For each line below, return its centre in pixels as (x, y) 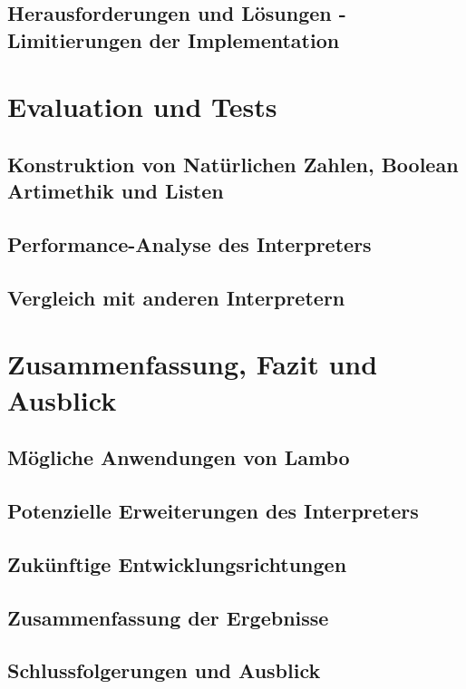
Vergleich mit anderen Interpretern (176, 297)
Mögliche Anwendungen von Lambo (179, 457)
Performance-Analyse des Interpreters (189, 244)
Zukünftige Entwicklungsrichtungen (177, 563)
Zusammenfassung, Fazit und (193, 364)
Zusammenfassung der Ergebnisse (168, 617)
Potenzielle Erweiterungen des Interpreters (213, 511)
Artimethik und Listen (116, 191)
